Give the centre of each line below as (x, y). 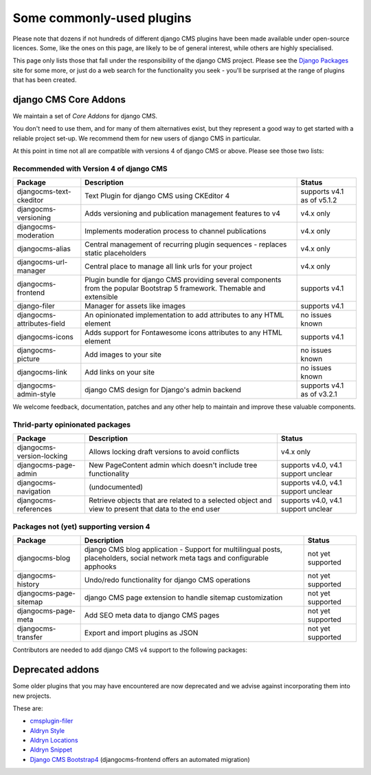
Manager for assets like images (135, 306)
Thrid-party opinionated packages (71, 425)
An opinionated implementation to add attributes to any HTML (184, 315)
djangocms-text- (44, 191)
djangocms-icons (45, 337)
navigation (34, 491)
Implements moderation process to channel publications (176, 231)
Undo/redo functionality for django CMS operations (167, 580)
